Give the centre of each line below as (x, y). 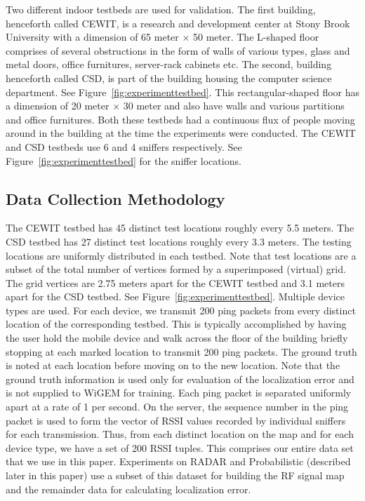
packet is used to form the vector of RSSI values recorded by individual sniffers (176, 420)
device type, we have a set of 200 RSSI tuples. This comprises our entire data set (180, 447)
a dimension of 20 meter (58, 106)
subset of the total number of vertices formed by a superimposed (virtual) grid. (176, 269)
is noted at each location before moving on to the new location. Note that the (173, 365)
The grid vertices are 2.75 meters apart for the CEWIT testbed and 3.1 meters (175, 282)
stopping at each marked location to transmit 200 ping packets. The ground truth (181, 351)
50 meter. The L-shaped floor (256, 37)
